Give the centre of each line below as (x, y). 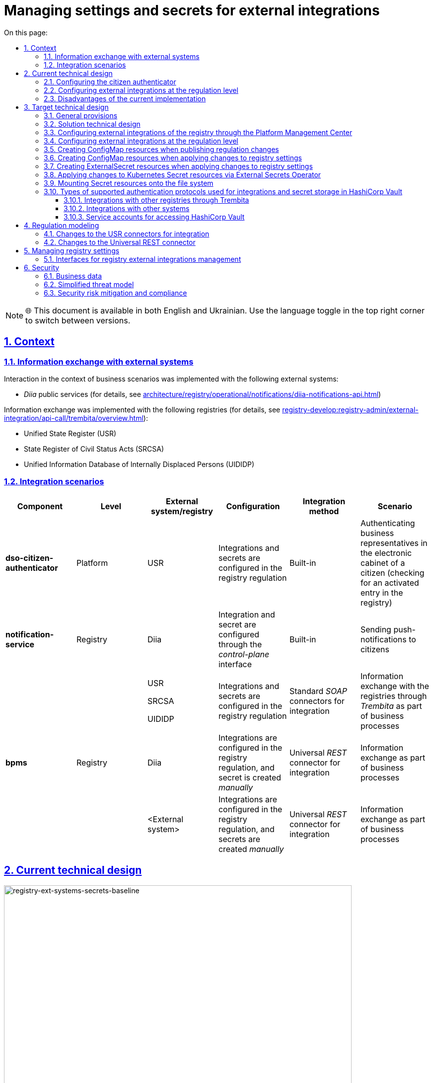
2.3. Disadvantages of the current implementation (125, 98)
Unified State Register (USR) (70, 433)
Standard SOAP (318, 691)
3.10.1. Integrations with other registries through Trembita (156, 200)
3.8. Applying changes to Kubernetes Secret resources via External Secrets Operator (182, 174)
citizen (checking (392, 573)
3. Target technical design (66, 107)
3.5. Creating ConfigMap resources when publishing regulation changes (161, 149)
